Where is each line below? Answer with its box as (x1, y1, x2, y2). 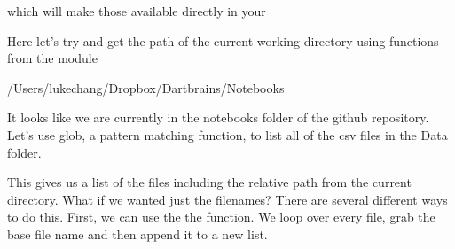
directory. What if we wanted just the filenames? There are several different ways (7, 190, 448, 208)
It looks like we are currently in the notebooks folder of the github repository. (7, 108, 429, 127)
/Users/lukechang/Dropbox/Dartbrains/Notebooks (7, 78, 285, 97)
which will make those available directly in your (7, 2, 266, 19)
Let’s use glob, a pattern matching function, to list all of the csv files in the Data (7, 125, 448, 144)
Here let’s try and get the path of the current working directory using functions (7, 31, 439, 50)
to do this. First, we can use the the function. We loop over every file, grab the (7, 207, 435, 226)
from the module (7, 49, 98, 67)
